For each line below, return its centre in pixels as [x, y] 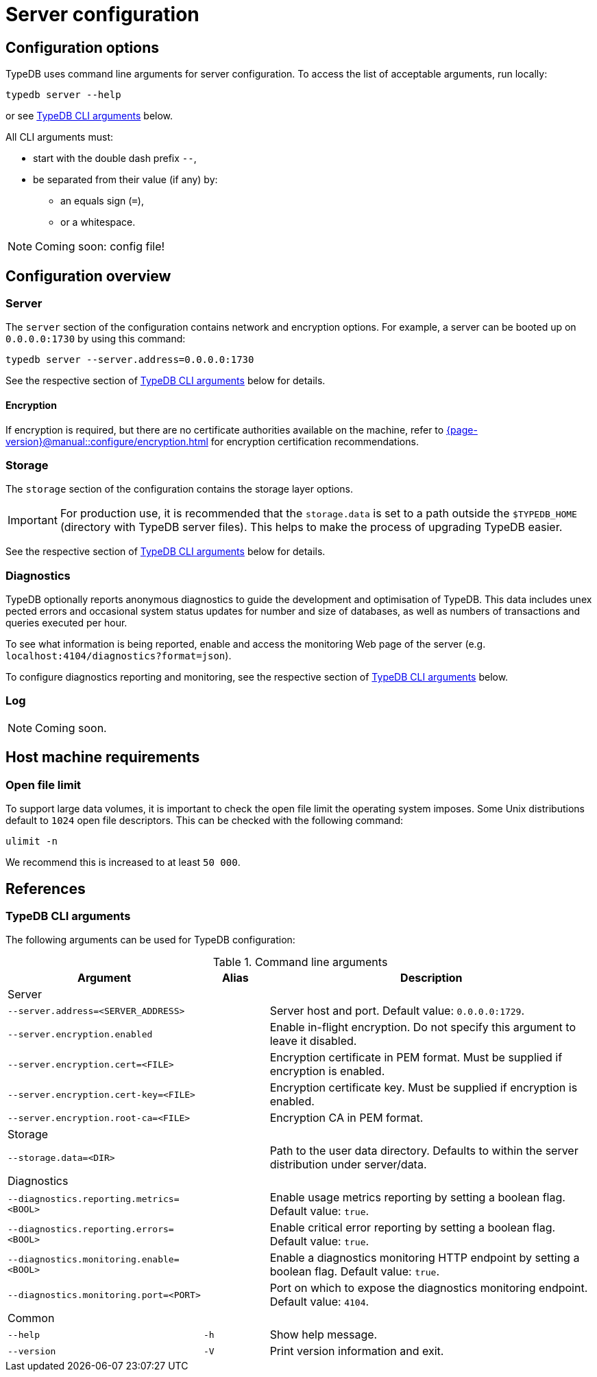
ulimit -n [32, 841]
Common [31, 1318]
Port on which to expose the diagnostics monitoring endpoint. [429, 1288]
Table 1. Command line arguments [300, 962]
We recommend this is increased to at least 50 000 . [123, 862]
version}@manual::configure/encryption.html [107, 441]
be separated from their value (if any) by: [125, 180]
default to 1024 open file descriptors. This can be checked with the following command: [205, 821]
